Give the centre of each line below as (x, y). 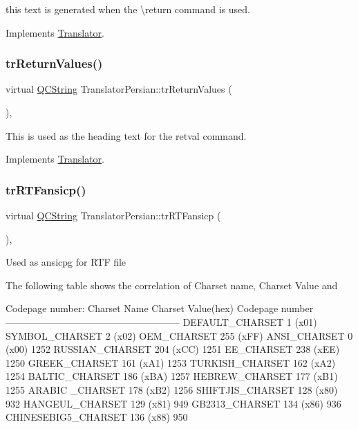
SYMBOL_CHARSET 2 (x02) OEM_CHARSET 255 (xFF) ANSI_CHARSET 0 (179, 335)
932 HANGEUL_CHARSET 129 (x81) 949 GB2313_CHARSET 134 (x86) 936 (173, 403)
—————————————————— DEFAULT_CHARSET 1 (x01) (161, 321)
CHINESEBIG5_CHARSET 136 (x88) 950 (97, 417)
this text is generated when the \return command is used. (128, 9)
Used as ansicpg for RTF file (66, 262)
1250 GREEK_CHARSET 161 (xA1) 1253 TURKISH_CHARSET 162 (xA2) (171, 362)
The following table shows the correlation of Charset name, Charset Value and (172, 285)
